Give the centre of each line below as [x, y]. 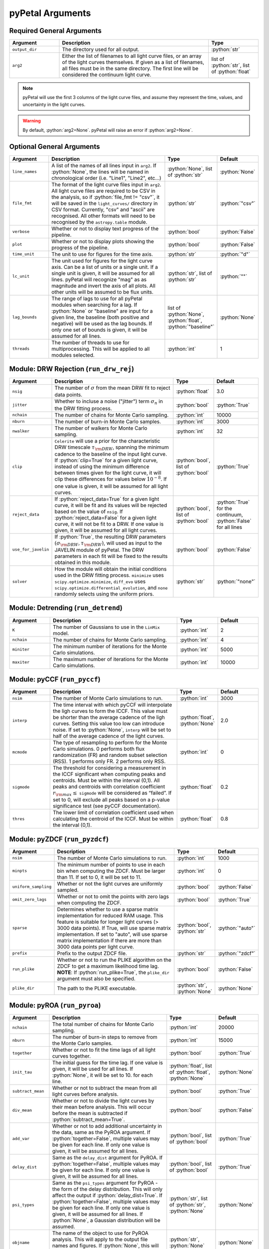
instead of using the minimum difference [102, 467]
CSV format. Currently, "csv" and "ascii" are [103, 209]
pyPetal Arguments [50, 13]
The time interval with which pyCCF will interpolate [112, 705]
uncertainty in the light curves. [54, 104]
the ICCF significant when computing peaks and [109, 774]
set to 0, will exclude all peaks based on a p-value [111, 800]
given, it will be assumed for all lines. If [97, 1214]
